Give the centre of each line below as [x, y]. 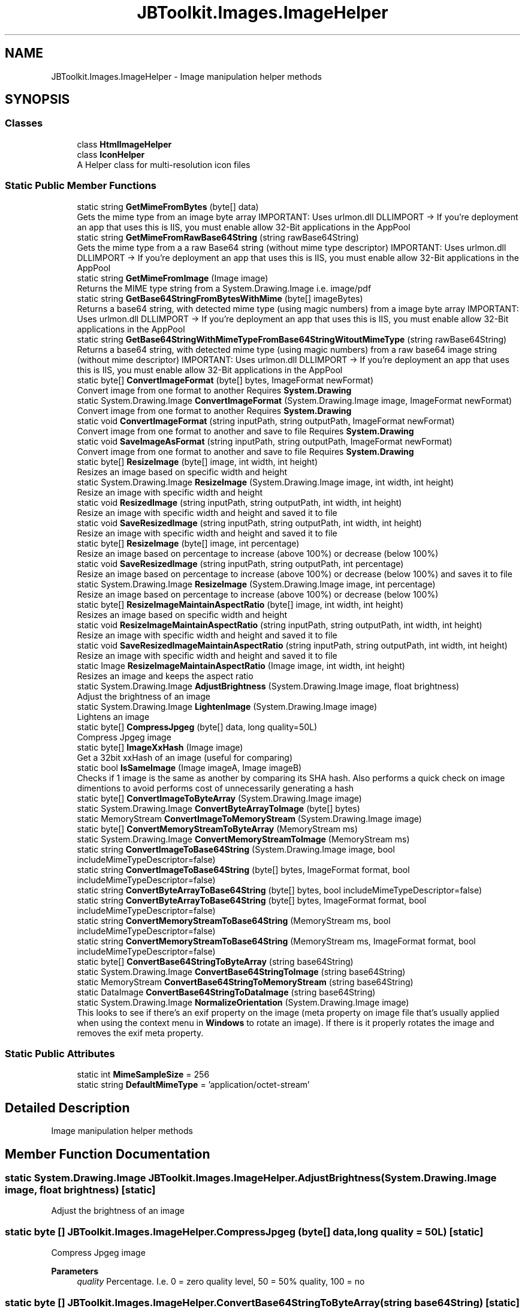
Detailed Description [67, 1108]
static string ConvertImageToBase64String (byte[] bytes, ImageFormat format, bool [243, 869]
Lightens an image [113, 716]
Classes [24, 123]
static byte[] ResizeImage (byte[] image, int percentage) [188, 543]
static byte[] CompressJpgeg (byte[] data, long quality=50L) [197, 727]
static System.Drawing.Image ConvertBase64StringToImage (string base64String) [241, 971]
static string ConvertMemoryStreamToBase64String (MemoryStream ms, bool [234, 920]
